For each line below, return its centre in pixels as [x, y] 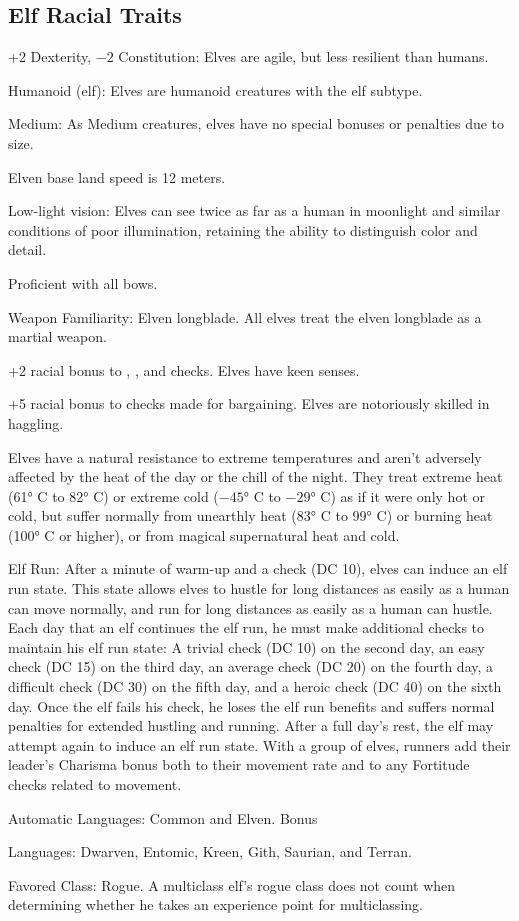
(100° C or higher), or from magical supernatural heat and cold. [204, 534]
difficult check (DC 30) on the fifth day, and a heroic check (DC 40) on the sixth [255, 686]
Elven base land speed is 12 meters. [117, 176]
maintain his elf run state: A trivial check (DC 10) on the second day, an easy [246, 646]
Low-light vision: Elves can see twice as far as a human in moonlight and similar [254, 210]
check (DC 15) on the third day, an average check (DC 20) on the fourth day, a [251, 666]
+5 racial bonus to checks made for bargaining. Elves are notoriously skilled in [249, 403]
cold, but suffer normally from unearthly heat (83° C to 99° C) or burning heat [250, 515]
